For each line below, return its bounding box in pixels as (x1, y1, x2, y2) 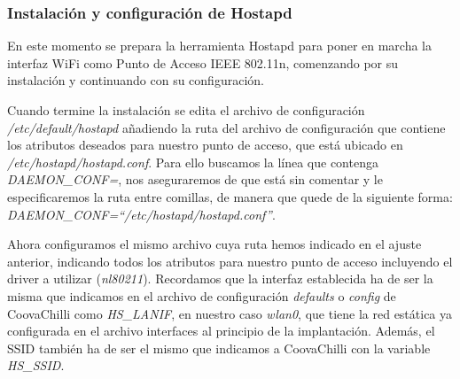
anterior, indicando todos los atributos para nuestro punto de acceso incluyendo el (7, 251, 453, 270)
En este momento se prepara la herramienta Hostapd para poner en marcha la (7, 36, 433, 55)
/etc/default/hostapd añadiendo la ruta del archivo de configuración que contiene (7, 118, 446, 136)
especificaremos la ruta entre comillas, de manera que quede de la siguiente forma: (7, 187, 453, 205)
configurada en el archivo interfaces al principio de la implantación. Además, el (7, 321, 435, 340)
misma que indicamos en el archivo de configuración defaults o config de (7, 286, 396, 305)
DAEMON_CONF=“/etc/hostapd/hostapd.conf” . (7, 205, 276, 223)
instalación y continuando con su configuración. (7, 71, 264, 89)
